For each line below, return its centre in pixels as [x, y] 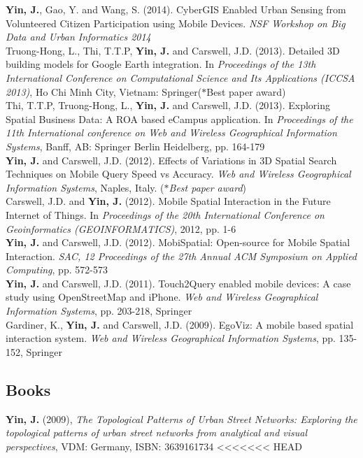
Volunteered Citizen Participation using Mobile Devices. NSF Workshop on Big [176, 23]
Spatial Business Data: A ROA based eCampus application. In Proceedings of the [179, 119]
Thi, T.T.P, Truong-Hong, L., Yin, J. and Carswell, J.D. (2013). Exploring [168, 105]
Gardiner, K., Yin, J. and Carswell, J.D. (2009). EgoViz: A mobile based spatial [180, 324]
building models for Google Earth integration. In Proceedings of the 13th [161, 64]
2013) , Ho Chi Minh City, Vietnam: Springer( [104, 91]
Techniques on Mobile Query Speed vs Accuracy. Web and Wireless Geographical [178, 174]
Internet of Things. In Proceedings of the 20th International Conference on [165, 214]
